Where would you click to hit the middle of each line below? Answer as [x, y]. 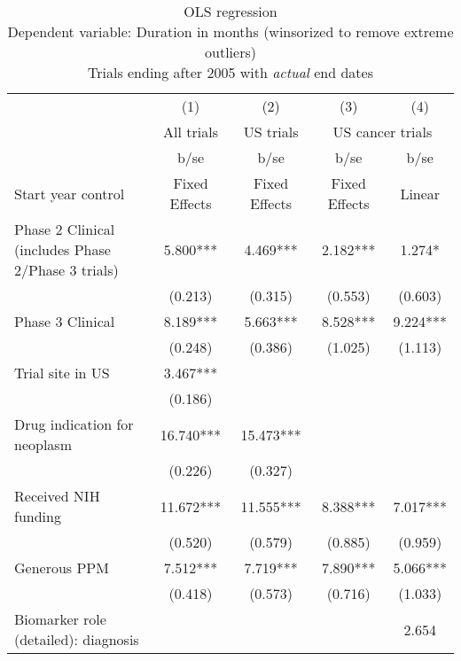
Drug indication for [74, 424]
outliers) [230, 52]
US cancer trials [383, 132]
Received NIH [57, 496]
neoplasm [43, 444]
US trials [271, 132]
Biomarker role [60, 619]
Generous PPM [62, 568]
